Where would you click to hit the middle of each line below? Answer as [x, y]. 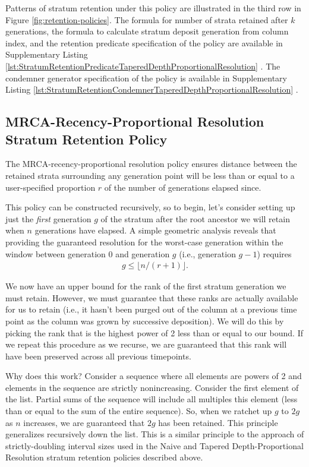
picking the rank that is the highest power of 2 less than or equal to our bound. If [154, 332]
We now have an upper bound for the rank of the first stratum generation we [146, 286]
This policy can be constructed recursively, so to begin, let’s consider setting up [150, 207]
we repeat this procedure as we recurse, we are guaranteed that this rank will [146, 344]
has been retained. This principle [218, 422]
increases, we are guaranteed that [84, 422]
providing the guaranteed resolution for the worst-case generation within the [144, 242]
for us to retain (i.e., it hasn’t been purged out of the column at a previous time [151, 309]
